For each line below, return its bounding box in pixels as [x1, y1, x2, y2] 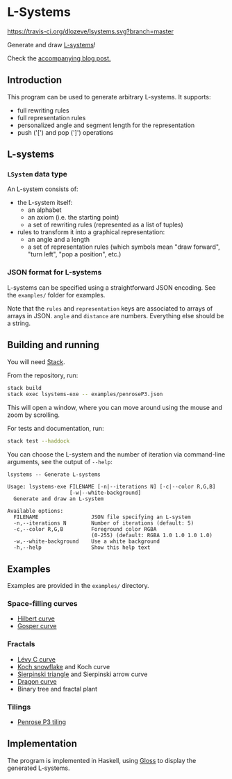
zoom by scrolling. [7, 411, 60, 419]
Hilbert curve [17, 614, 56, 623]
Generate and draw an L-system [13, 495, 104, 502]
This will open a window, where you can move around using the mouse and [7, 404, 222, 412]
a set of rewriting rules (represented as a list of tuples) [27, 220, 184, 229]
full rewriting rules [17, 106, 69, 115]
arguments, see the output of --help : [7, 458, 113, 466]
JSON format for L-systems [7, 268, 102, 277]
